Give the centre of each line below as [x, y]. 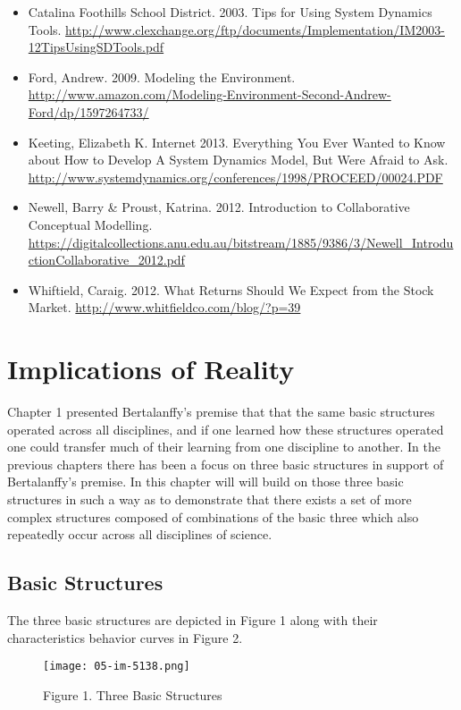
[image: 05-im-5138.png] [117, 667]
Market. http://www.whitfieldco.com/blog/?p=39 [164, 307]
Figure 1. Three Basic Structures [133, 694]
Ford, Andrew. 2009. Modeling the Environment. [162, 76]
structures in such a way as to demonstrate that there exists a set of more [210, 499]
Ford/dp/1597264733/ [88, 111]
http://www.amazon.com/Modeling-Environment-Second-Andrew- [210, 94]
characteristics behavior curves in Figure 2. [125, 637]
